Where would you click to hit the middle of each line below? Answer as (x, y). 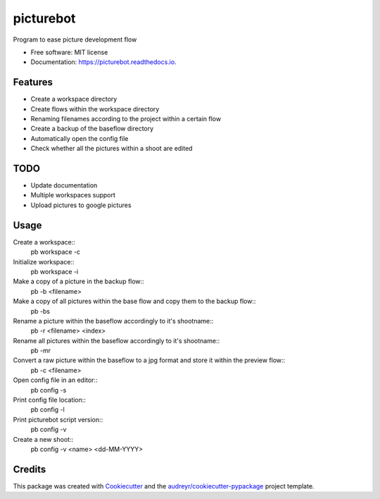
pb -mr (41, 351)
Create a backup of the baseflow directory (92, 129)
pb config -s (49, 390)
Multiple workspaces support (73, 195)
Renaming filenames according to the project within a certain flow (126, 119)
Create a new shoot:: (43, 439)
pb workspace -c (56, 252)
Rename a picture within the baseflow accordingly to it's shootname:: (113, 321)
